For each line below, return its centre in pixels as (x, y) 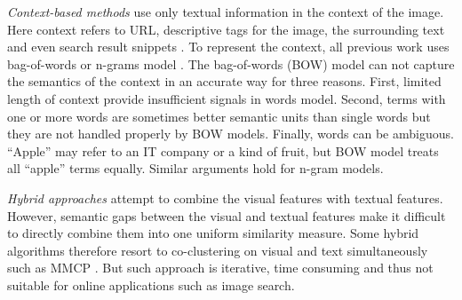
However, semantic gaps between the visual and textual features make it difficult (227, 215)
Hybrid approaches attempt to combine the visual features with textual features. (225, 197)
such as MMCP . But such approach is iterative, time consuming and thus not (220, 268)
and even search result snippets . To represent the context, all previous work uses (228, 47)
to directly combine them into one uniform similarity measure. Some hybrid (213, 233)
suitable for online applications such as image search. (151, 284)
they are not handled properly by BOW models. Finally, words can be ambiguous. (231, 134)
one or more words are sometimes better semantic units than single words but (219, 116)
